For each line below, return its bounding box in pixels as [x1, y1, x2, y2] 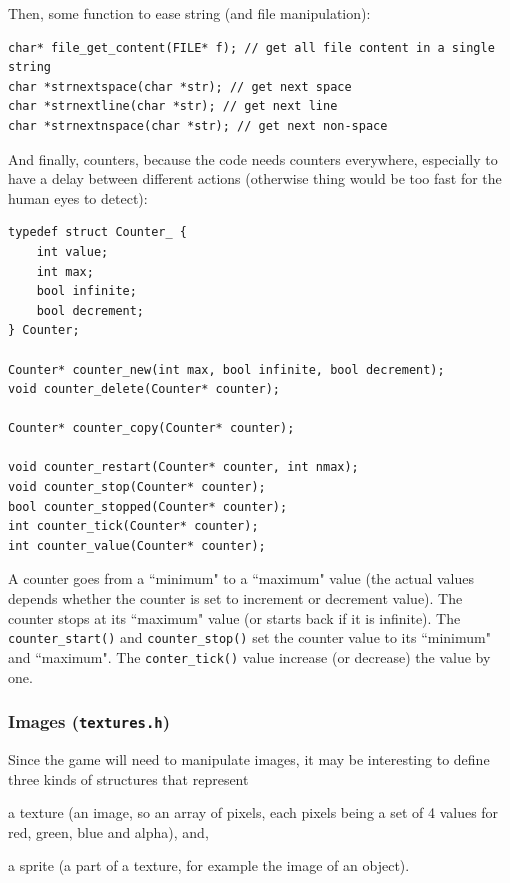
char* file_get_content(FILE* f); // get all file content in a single [8, 40, 495, 55]
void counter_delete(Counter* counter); [8, 382, 281, 397]
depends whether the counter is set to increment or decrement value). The [8, 588, 463, 609]
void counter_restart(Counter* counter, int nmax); [8, 460, 359, 475]
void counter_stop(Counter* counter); [8, 480, 266, 495]
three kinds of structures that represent [8, 768, 249, 789]
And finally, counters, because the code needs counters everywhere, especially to [8, 148, 498, 169]
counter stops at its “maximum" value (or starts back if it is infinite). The [8, 607, 461, 628]
